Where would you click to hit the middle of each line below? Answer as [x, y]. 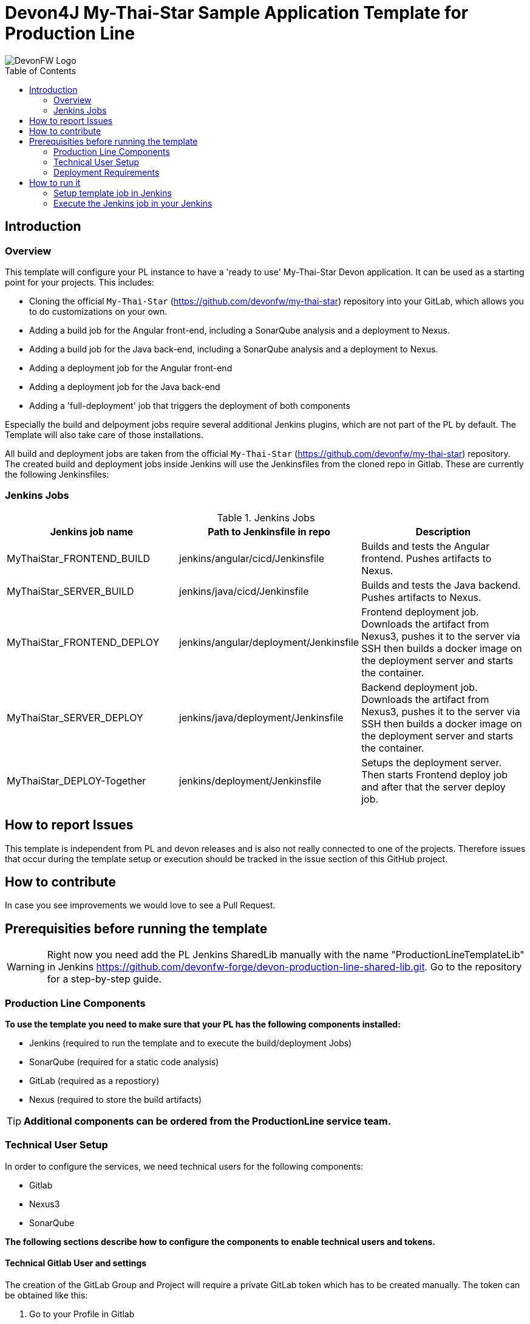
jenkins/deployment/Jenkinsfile [250, 780]
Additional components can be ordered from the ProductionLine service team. [208, 1121]
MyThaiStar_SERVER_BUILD [70, 591]
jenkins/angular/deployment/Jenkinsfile [269, 642]
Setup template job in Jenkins [113, 193]
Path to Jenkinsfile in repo [269, 531]
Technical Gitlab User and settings [76, 1263]
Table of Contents [41, 70]
